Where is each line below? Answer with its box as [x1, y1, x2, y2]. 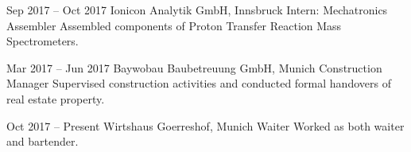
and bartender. [6, 133, 79, 150]
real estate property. [6, 90, 105, 107]
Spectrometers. [6, 33, 79, 49]
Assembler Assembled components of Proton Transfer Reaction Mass [6, 17, 342, 33]
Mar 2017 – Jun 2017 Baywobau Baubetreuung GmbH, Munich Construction [6, 59, 382, 76]
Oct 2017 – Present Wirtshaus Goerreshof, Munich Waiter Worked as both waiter [6, 117, 405, 134]
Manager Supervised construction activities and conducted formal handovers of [6, 75, 391, 92]
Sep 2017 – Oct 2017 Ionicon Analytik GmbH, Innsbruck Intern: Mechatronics [6, 2, 388, 18]
